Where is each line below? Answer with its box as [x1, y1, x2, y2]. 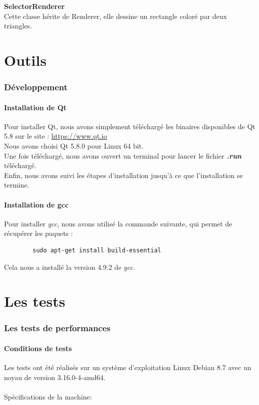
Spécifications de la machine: [4, 391, 92, 402]
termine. [4, 180, 29, 190]
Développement [4, 81, 68, 93]
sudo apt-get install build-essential [32, 246, 161, 254]
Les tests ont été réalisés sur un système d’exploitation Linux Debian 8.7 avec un [4, 362, 252, 373]
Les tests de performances [4, 322, 111, 334]
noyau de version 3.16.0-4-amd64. [4, 372, 106, 382]
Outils [4, 49, 47, 70]
